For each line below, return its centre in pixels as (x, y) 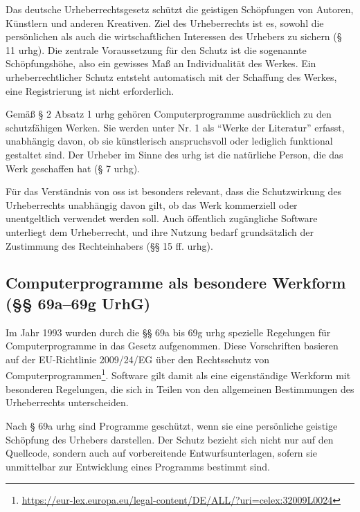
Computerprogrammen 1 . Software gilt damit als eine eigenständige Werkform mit (178, 374)
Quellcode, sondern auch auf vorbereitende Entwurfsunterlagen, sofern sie (161, 453)
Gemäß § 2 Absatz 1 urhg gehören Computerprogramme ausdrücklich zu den (169, 114)
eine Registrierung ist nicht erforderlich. (90, 90)
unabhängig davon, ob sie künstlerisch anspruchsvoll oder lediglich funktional (169, 141)
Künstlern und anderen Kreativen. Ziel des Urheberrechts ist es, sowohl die (165, 22)
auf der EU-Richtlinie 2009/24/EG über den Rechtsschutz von (138, 359)
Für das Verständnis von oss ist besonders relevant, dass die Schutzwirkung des (174, 191)
